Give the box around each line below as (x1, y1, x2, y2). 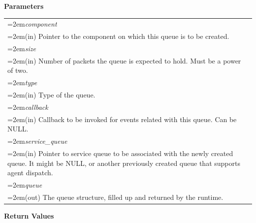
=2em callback (7, 102, 48, 112)
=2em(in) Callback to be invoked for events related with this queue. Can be (7, 114, 237, 124)
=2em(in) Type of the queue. (7, 90, 96, 100)
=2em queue (7, 180, 42, 190)
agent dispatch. (7, 167, 53, 178)
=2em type (7, 77, 37, 88)
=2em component (7, 19, 57, 29)
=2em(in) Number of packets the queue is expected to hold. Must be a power (7, 55, 241, 65)
